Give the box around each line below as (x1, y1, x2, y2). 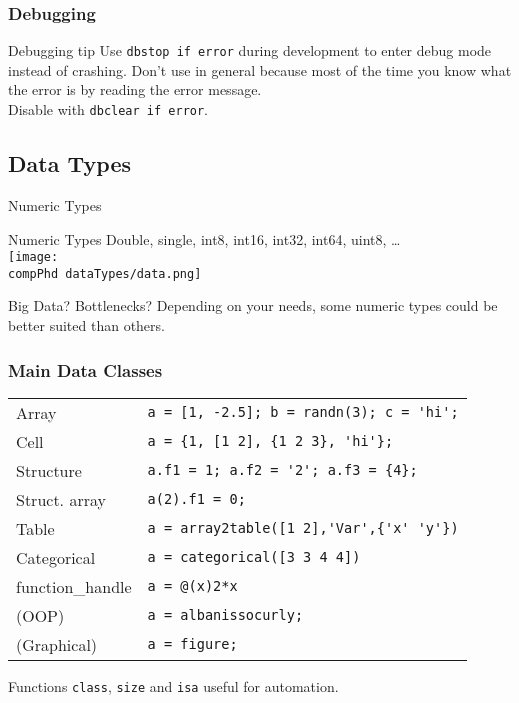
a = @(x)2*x (147, 578, 238, 595)
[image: (8, 250, 59, 265)
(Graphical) (16, 632, 98, 656)
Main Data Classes (8, 357, 163, 382)
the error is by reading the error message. (8, 79, 262, 100)
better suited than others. (8, 315, 165, 336)
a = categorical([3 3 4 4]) (147, 549, 361, 566)
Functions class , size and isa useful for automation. (8, 675, 339, 696)
